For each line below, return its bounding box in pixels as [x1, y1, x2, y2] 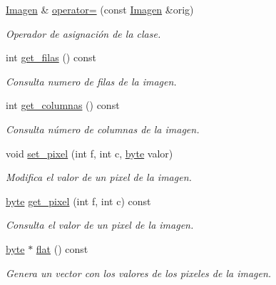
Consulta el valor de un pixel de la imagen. [6, 217, 194, 232]
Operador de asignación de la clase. [6, 26, 161, 41]
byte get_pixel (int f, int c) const [6, 193, 151, 208]
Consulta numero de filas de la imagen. [6, 73, 177, 88]
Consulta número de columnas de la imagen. [6, 121, 200, 136]
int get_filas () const [6, 50, 96, 65]
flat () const [36, 241, 88, 256]
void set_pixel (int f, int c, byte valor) [6, 145, 173, 160]
